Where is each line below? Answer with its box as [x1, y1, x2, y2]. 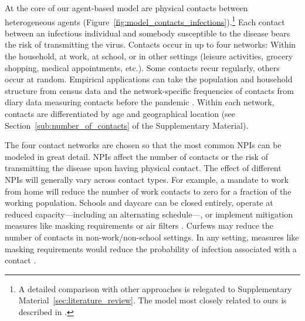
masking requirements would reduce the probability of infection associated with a [5, 242, 297, 255]
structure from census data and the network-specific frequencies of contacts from [5, 84, 294, 96]
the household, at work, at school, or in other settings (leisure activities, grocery [5, 50, 293, 62]
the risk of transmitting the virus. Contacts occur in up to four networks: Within [5, 38, 296, 51]
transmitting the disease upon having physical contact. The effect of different [5, 162, 282, 174]
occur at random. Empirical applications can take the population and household [5, 73, 293, 85]
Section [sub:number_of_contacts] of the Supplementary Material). [5, 119, 249, 131]
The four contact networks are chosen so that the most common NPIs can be [5, 139, 282, 151]
